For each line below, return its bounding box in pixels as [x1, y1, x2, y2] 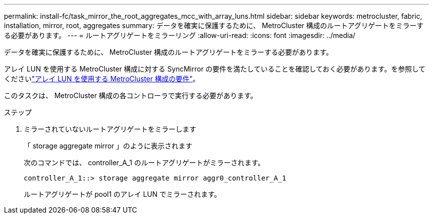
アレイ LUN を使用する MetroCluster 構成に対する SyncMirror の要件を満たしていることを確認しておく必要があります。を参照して [4, 65, 426, 73]
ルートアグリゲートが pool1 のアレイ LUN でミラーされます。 [24, 190, 221, 198]
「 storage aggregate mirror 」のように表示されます [24, 142, 192, 150]
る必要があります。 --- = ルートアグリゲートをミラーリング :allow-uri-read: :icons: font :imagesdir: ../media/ [4, 31, 355, 39]
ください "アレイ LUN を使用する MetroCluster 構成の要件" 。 [4, 74, 200, 83]
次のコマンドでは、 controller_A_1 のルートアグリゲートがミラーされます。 [24, 158, 265, 167]
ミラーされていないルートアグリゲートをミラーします [24, 125, 196, 133]
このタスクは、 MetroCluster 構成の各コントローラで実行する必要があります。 [4, 91, 258, 100]
